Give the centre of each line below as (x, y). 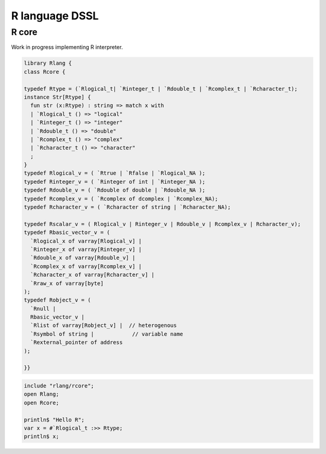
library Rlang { (48, 63)
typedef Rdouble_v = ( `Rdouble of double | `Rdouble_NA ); (115, 190)
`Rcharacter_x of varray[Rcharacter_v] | (93, 275)
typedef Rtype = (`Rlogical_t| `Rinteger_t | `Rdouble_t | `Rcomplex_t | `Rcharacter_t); (161, 89)
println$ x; (42, 436)
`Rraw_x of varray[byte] (67, 283)
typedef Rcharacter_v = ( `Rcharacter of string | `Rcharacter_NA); (127, 207)
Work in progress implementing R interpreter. (67, 47)
